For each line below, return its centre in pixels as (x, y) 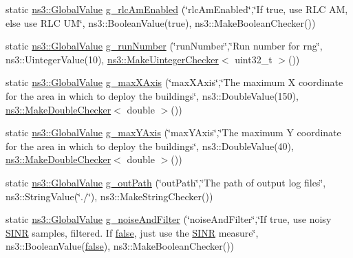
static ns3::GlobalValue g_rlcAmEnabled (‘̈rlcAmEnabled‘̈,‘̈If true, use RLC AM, (177, 9)
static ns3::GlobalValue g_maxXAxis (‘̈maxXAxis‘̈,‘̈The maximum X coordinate (174, 82)
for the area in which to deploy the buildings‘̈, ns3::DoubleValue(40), (150, 146)
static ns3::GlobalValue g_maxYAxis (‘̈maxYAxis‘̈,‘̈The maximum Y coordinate (173, 132)
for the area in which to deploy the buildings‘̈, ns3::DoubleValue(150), (152, 95)
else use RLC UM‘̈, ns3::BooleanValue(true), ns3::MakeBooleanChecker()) (161, 22)
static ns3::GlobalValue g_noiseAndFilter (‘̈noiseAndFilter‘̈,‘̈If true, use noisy (169, 219)
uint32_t (254, 59)
